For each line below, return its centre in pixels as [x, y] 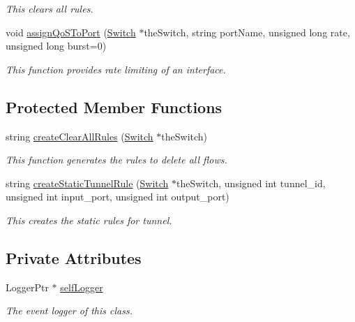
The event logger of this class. [69, 310]
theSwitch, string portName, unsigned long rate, [247, 32]
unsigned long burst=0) [56, 46]
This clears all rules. [50, 8]
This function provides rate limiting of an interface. [116, 69]
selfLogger [82, 287]
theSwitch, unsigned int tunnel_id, [251, 183]
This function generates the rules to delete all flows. [116, 160]
